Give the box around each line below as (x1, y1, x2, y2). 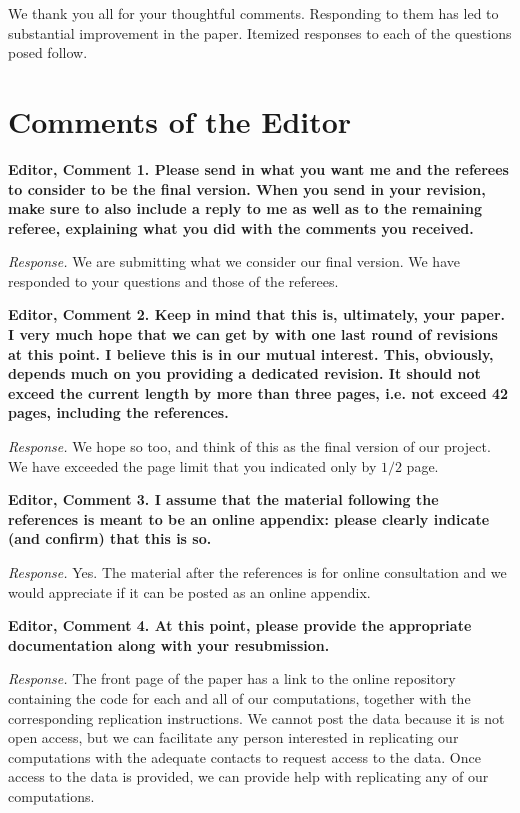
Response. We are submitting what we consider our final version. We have (8, 251, 460, 272)
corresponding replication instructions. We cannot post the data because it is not (8, 707, 505, 728)
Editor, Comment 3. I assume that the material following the (8, 489, 439, 510)
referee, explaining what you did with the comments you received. (8, 217, 474, 238)
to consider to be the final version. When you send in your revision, (8, 178, 486, 199)
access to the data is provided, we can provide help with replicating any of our (8, 766, 489, 787)
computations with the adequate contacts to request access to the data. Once (8, 746, 481, 767)
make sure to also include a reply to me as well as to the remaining (8, 198, 483, 219)
